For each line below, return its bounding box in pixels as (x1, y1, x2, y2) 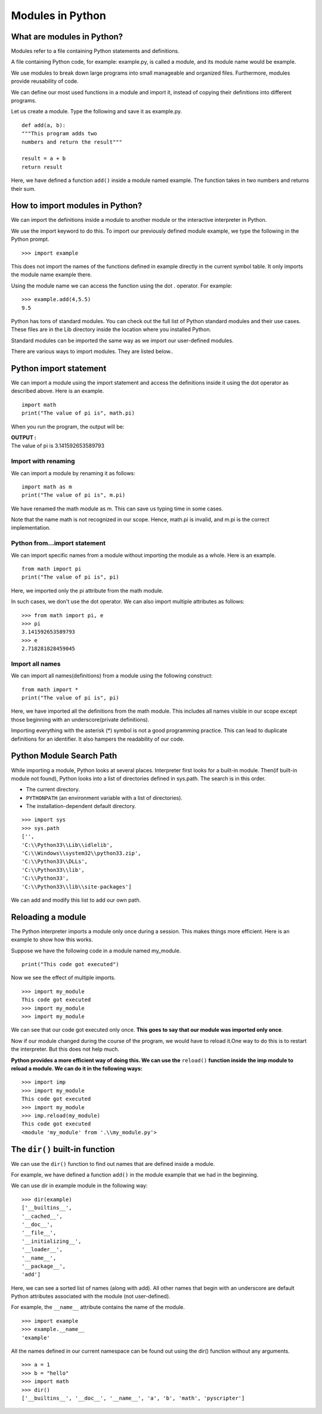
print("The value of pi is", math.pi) (21, 410, 135, 417)
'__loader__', (21, 1246, 63, 1253)
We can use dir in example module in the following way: (11, 1182, 148, 1189)
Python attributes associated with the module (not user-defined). (11, 1293, 171, 1300)
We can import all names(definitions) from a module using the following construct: (11, 672, 213, 679)
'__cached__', (21, 1212, 63, 1220)
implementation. (11, 524, 51, 531)
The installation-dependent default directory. (26, 803, 137, 810)
